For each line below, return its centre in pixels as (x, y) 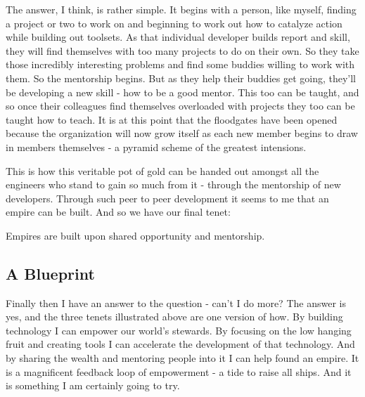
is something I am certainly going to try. (93, 385)
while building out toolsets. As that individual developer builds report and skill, (178, 37)
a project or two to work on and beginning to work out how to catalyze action (174, 23)
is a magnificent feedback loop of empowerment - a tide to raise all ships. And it (179, 371)
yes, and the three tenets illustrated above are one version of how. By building (174, 317)
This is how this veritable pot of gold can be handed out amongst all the (162, 170)
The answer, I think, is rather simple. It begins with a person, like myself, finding (181, 9)
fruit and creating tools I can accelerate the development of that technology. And (180, 344)
